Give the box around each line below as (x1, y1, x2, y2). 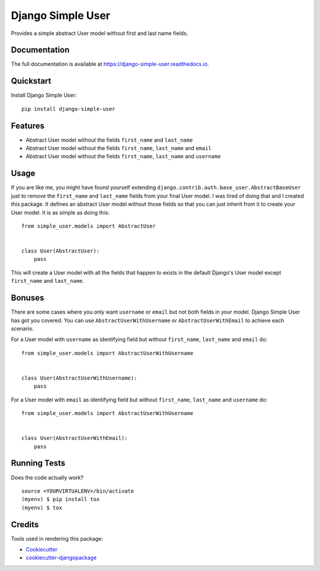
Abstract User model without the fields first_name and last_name (25, 136, 193, 143)
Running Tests (11, 458, 65, 468)
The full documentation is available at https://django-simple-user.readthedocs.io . (11, 60, 209, 68)
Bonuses (11, 293, 44, 303)
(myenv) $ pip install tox (21, 496, 100, 503)
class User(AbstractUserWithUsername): (21, 374, 137, 381)
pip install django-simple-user (21, 106, 116, 112)
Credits (11, 519, 39, 529)
